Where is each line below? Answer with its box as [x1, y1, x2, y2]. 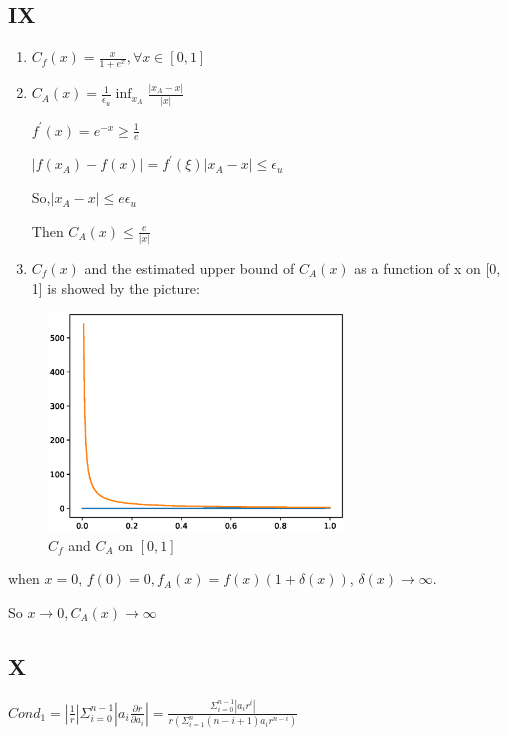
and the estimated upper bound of [84, 257, 295, 278]
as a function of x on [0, [354, 257, 501, 278]
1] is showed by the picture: [31, 277, 200, 298]
